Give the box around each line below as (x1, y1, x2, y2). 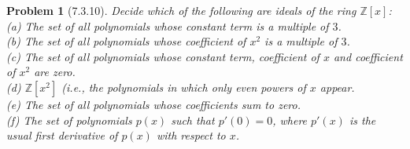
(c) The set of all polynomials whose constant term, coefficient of (6, 48, 320, 64)
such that (171, 111, 215, 128)
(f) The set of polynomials (6, 111, 132, 128)
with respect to (156, 127, 226, 144)
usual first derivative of (6, 127, 118, 144)
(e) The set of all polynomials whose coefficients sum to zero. (6, 96, 301, 112)
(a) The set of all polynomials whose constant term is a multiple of (6, 17, 329, 34)
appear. (320, 78, 355, 95)
